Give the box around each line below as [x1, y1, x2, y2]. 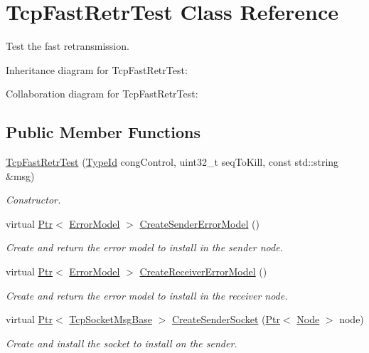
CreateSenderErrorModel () [139, 216, 260, 231]
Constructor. [6, 192, 61, 207]
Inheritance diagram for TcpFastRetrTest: [6, 62, 188, 77]
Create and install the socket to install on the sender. [6, 335, 237, 350]
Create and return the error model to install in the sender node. [6, 240, 283, 255]
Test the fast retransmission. [6, 38, 129, 53]
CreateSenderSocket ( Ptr [171, 312, 280, 327]
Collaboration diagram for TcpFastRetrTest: [6, 86, 198, 101]
